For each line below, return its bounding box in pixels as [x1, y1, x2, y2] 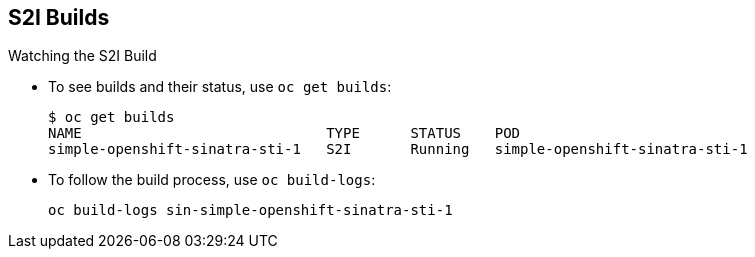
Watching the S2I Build [8, 47, 157, 65]
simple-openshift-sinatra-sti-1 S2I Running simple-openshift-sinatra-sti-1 [48, 141, 748, 158]
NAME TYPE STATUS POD [48, 125, 521, 142]
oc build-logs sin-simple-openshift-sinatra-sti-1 [48, 202, 453, 219]
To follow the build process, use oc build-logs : [48, 171, 376, 189]
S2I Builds [8, 5, 110, 30]
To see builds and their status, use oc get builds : [48, 78, 392, 96]
